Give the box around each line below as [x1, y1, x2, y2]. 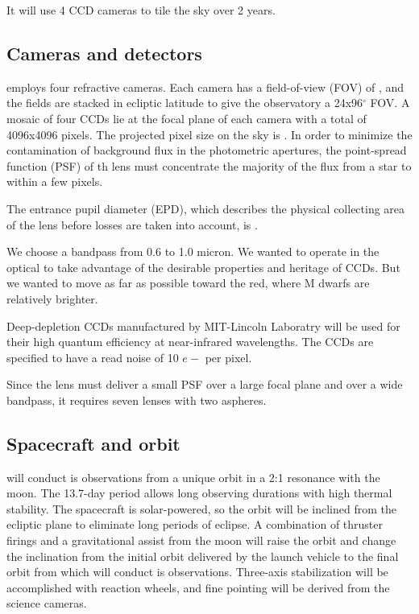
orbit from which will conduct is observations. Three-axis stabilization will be [6, 563, 388, 580]
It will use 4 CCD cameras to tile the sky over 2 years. [6, 2, 276, 18]
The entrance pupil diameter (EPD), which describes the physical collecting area [6, 200, 405, 216]
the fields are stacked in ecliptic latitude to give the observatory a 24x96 [6, 94, 363, 111]
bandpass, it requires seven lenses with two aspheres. [6, 391, 267, 408]
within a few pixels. [6, 173, 103, 190]
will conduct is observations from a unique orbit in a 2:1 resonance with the [6, 468, 380, 485]
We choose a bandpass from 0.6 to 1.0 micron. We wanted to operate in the [6, 243, 380, 260]
